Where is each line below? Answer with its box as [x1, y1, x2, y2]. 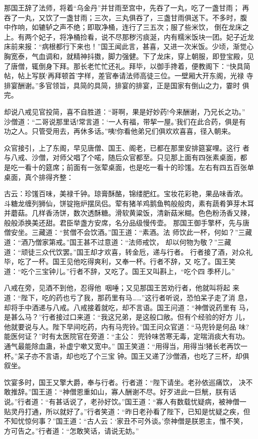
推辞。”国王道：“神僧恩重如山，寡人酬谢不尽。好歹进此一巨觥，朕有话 [10, 386, 237, 397]
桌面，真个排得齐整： [4, 171, 73, 182]
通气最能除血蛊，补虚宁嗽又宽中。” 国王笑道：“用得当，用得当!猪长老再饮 [4, 341, 241, 351]
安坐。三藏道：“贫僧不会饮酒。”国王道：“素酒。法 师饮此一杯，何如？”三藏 [10, 227, 253, 237]
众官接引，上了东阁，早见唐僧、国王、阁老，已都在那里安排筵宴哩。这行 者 [4, 142, 250, 153]
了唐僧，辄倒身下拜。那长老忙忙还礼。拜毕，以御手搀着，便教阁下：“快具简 [4, 60, 251, 71]
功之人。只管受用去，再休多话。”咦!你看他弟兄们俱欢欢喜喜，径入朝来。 [4, 126, 235, 136]
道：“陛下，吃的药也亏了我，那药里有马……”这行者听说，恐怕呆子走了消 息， [4, 292, 252, 303]
